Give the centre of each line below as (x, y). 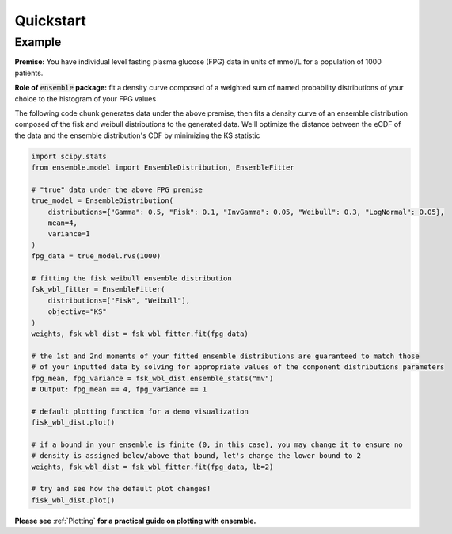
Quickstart (51, 21)
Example (38, 42)
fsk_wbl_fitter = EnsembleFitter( (98, 290)
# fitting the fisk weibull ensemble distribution (132, 278)
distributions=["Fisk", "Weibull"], (119, 300)
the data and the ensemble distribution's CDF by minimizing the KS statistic (137, 135)
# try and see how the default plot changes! (121, 489)
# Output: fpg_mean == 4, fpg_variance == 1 (119, 389)
